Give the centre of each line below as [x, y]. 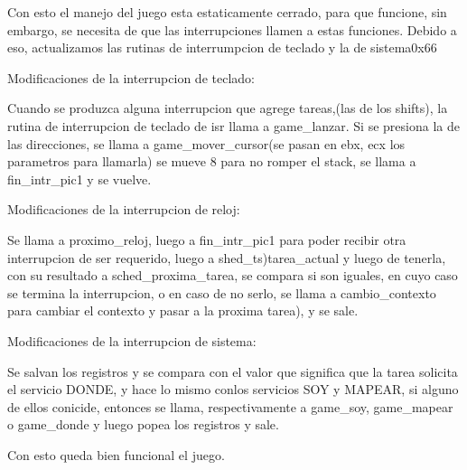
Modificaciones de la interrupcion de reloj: [124, 209]
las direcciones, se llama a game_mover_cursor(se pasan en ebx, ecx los [206, 143]
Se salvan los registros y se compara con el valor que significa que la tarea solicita [233, 371]
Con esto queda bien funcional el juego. [116, 454]
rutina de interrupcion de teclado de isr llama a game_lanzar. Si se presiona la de [233, 125]
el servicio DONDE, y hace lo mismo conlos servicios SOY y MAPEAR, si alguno [233, 389]
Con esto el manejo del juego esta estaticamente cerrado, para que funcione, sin [227, 12]
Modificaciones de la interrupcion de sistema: [132, 340]
